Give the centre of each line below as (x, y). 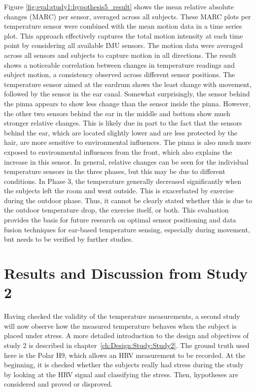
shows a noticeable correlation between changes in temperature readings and (119, 65)
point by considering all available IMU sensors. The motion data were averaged (124, 45)
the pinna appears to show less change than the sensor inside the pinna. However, (127, 103)
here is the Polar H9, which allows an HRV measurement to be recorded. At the (125, 355)
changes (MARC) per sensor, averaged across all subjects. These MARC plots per (128, 16)
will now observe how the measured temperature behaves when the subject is (120, 326)
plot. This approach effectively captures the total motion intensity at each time (124, 35)
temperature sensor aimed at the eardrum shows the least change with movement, (128, 84)
